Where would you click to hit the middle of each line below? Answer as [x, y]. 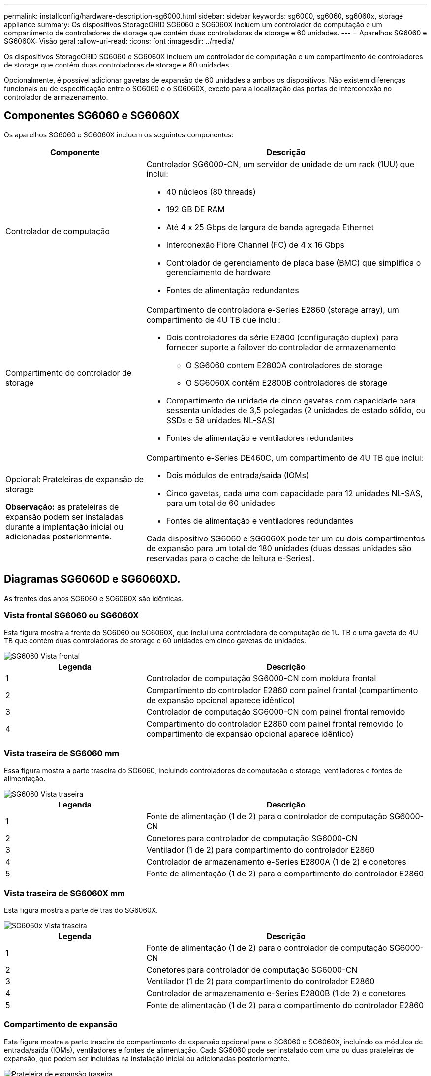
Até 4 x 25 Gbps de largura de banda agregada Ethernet [270, 227]
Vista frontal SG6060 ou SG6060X [72, 616]
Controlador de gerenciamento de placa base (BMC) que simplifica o [293, 262]
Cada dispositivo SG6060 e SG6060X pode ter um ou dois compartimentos [286, 538]
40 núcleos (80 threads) [211, 191]
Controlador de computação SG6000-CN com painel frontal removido [276, 712]
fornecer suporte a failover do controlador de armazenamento [281, 347]
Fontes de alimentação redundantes [232, 290]
